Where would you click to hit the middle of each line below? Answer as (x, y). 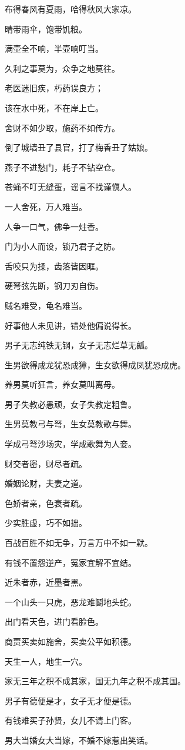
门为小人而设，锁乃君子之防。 (62, 246)
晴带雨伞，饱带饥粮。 (46, 29)
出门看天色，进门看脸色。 (54, 621)
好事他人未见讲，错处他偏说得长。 (70, 325)
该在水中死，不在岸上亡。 (54, 107)
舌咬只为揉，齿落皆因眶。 (54, 266)
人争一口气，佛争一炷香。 (54, 226)
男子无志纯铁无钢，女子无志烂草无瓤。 (79, 345)
